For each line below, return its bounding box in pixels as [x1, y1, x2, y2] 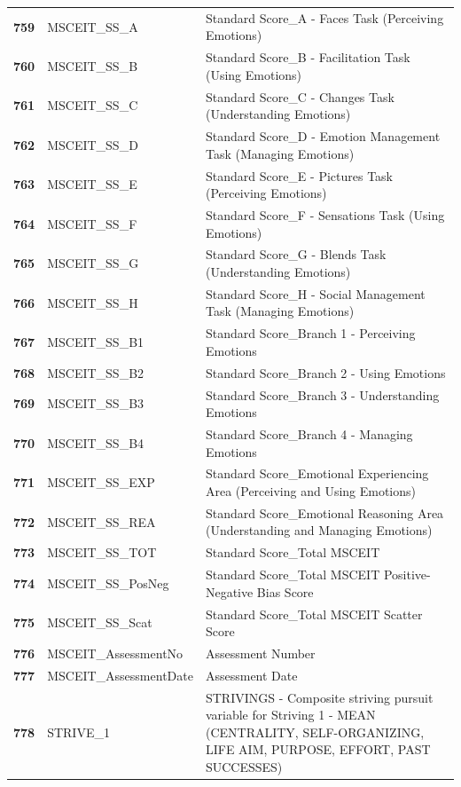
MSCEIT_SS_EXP [47, 473, 155, 492]
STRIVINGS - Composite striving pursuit [205, 688, 434, 706]
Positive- [383, 565, 431, 584]
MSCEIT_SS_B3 [47, 394, 145, 413]
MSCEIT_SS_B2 [47, 363, 145, 382]
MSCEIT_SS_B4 [47, 433, 145, 452]
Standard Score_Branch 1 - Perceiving [205, 324, 416, 342]
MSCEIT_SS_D [47, 135, 138, 153]
